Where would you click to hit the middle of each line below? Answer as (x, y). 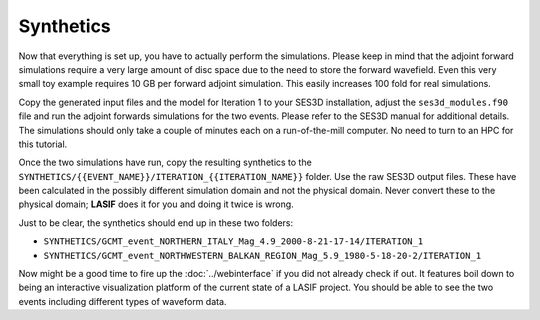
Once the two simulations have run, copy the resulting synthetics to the (165, 162)
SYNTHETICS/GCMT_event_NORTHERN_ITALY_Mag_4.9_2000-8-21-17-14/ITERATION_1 (233, 241)
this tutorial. (43, 144)
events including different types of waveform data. (122, 301)
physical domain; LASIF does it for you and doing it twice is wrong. (156, 204)
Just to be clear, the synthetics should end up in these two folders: (156, 222)
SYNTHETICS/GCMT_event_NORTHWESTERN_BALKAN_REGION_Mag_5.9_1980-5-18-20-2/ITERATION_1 (262, 255)
